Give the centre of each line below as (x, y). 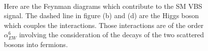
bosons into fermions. (36, 44)
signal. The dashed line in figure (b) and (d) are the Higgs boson (102, 15)
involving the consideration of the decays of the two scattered (111, 35)
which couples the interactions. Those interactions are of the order (104, 25)
